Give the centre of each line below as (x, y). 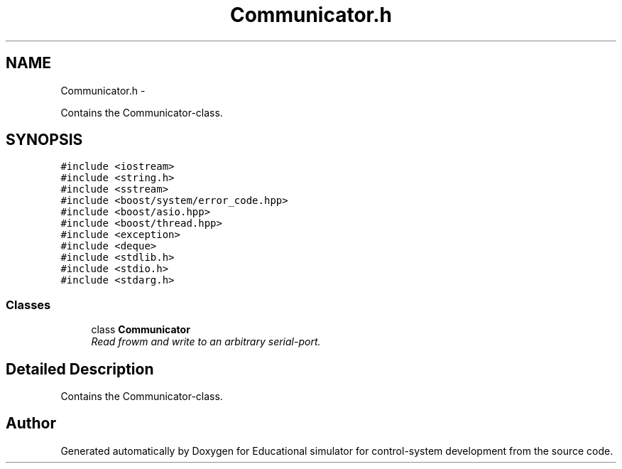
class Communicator (141, 330)
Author (31, 424)
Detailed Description (80, 369)
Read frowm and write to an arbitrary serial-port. (206, 342)
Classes (28, 304)
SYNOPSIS (44, 140)
